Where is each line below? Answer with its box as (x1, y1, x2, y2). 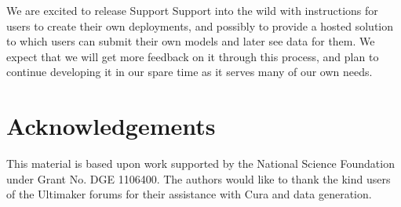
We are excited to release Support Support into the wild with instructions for (6, 2, 378, 18)
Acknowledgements (6, 110, 216, 142)
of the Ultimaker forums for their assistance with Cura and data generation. (6, 186, 372, 202)
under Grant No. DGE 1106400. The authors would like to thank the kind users (6, 170, 391, 187)
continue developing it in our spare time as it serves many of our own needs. (6, 64, 373, 80)
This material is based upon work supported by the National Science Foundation (6, 155, 395, 172)
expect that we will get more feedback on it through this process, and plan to (6, 48, 379, 64)
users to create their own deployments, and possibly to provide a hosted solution (6, 17, 394, 34)
